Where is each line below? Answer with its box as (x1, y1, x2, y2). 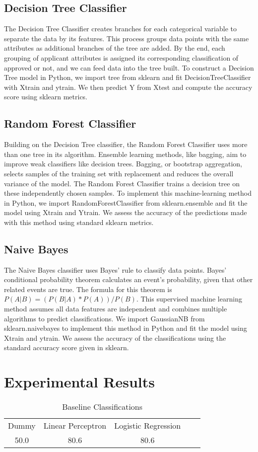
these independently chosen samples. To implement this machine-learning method (4, 188, 252, 198)
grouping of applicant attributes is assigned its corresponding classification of (4, 52, 239, 63)
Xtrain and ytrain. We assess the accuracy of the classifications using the (4, 332, 226, 343)
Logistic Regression (114, 420, 181, 432)
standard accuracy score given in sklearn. (4, 342, 129, 353)
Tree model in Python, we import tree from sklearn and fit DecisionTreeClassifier (4, 72, 251, 82)
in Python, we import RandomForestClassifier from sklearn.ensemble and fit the (4, 197, 248, 208)
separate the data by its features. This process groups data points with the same (4, 33, 249, 43)
